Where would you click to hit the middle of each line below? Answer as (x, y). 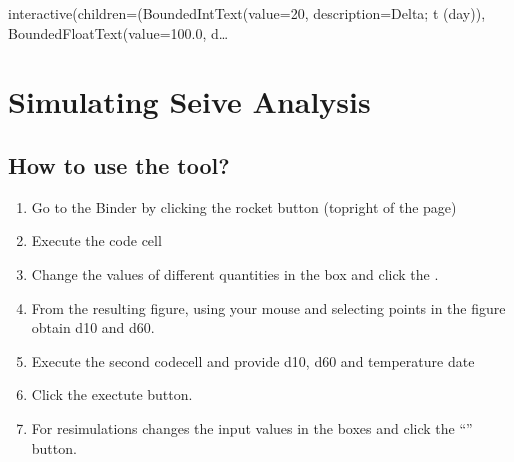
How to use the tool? (119, 164)
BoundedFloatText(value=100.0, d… (118, 32)
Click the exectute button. (112, 394)
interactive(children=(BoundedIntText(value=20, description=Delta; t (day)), (247, 13)
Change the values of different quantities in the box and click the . (235, 273)
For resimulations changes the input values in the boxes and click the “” (252, 427)
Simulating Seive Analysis (189, 101)
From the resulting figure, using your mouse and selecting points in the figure (268, 307)
